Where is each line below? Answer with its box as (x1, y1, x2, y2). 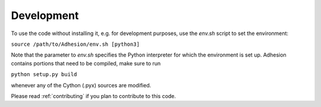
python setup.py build (11, 71, 77, 78)
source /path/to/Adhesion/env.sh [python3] (11, 40, 140, 48)
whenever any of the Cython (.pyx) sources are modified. (11, 81, 152, 89)
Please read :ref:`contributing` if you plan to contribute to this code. (11, 92, 177, 99)
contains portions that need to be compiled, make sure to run (11, 59, 161, 67)
